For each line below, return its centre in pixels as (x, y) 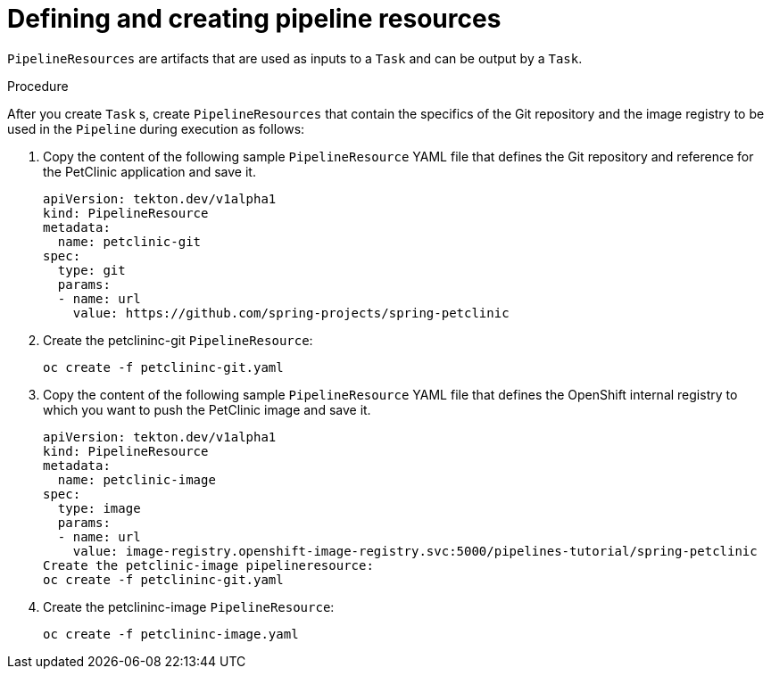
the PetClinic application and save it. (149, 171)
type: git (91, 270)
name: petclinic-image (137, 479)
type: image (99, 508)
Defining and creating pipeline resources (254, 19)
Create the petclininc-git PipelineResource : (178, 340)
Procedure (38, 86)
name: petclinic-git (129, 241)
